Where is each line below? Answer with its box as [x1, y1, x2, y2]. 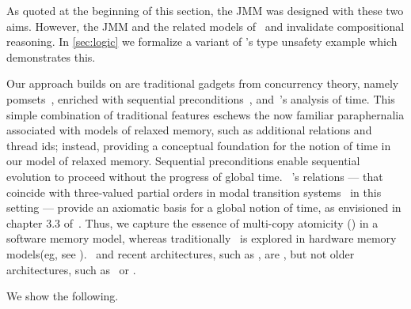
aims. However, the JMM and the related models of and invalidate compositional [6, 17, 405, 34]
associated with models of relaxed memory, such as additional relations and [6, 122, 372, 138]
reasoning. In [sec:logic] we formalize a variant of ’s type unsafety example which [6, 33, 398, 50]
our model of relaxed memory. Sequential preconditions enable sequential [6, 153, 360, 169]
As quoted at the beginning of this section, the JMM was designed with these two [6, 2, 404, 18]
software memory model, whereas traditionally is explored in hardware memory [6, 230, 397, 247]
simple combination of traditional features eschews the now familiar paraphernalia [6, 106, 405, 122]
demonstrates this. [6, 48, 96, 65]
